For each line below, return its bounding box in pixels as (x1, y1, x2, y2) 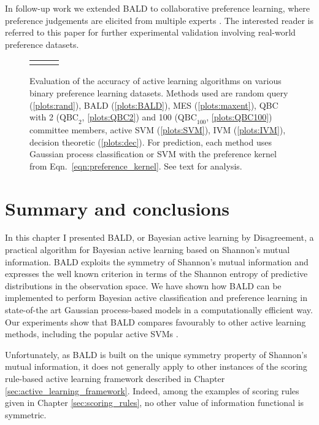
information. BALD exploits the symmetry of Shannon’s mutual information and (5, 255, 309, 268)
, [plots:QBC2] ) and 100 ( (82, 111, 178, 123)
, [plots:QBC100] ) (206, 111, 272, 123)
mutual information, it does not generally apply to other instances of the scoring (5, 360, 307, 373)
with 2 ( (29, 111, 60, 123)
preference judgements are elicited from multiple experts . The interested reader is (5, 14, 314, 26)
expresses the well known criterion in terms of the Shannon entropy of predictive (5, 267, 308, 280)
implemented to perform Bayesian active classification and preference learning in (5, 291, 307, 304)
